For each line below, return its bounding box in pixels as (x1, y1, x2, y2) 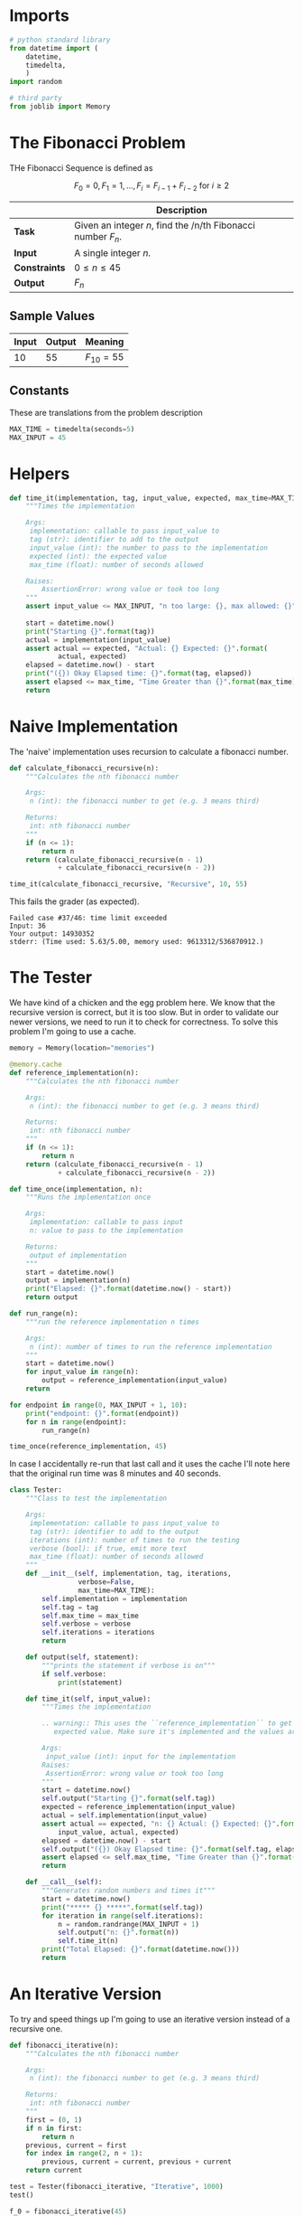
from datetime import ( (9, 43, 99, 52)
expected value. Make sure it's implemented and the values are (53, 1728, 300, 1737)
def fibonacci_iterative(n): (9, 2041, 119, 2050)
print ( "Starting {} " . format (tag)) (25, 627, 155, 636)
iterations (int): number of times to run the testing (29, 1535, 241, 1544)
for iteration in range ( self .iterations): (41, 1911, 204, 1920)
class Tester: (9, 1485, 63, 1495)
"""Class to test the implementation (25, 1494, 168, 1504)
